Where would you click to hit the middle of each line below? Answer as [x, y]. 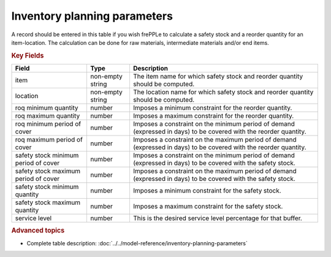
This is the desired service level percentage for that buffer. [218, 218]
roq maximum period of [49, 139]
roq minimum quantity [47, 107]
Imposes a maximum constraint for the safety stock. [208, 206]
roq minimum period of [48, 124]
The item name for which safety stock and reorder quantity [218, 76]
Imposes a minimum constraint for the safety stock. [207, 190]
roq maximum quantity [48, 115]
